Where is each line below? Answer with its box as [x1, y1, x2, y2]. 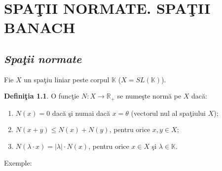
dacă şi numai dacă [52, 107, 110, 118]
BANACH [4, 17, 75, 37]
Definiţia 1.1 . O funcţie [4, 91, 79, 101]
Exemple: [4, 157, 32, 168]
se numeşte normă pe [117, 91, 182, 101]
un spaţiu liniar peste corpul [24, 74, 110, 84]
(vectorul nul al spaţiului [131, 107, 206, 118]
